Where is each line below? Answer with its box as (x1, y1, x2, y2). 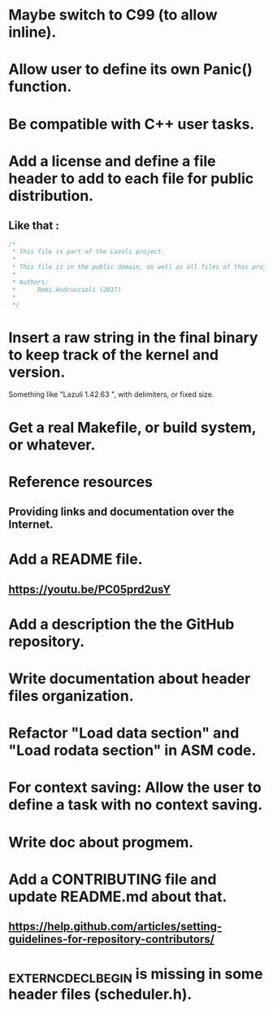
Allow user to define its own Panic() (8, 60, 253, 79)
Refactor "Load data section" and (8, 724, 240, 742)
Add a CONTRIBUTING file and (8, 870, 217, 888)
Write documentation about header (8, 669, 251, 688)
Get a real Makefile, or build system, (8, 418, 257, 437)
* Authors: (11, 278, 49, 286)
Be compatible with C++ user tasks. (8, 115, 255, 133)
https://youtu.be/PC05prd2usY (8, 582, 171, 596)
